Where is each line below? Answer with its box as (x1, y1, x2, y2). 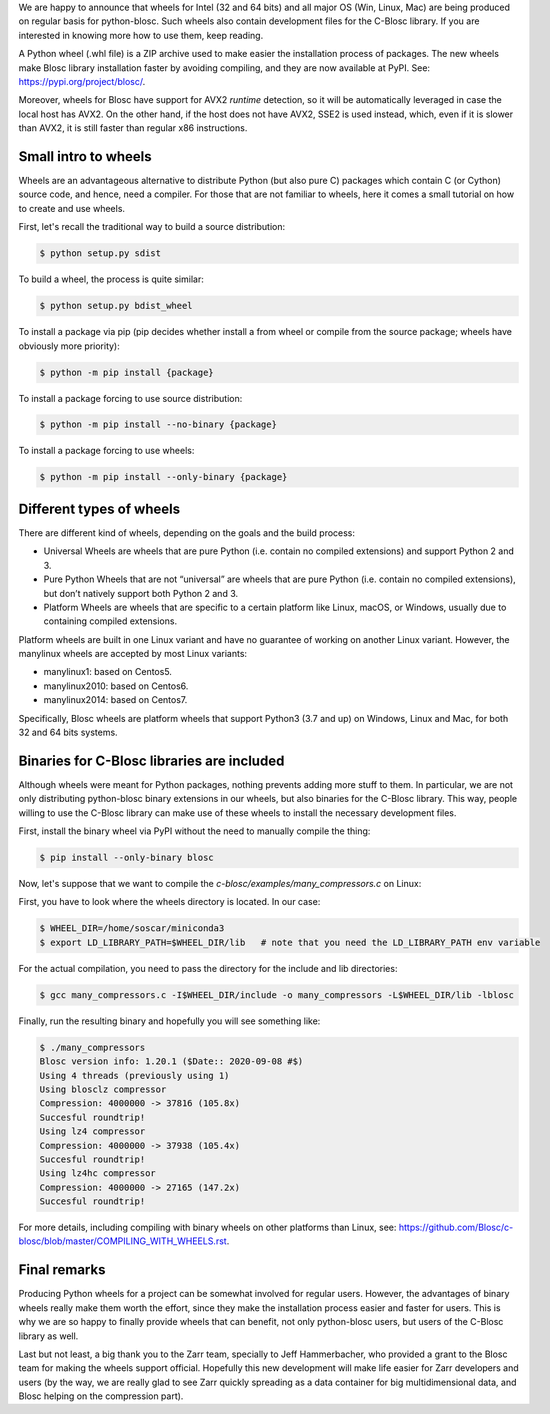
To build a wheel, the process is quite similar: (18, 273, 204, 285)
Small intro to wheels (18, 148, 152, 165)
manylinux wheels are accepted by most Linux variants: (18, 648, 248, 660)
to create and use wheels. (18, 202, 125, 214)
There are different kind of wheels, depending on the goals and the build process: (18, 526, 355, 539)
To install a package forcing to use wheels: (18, 445, 195, 457)
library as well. (18, 1330, 79, 1342)
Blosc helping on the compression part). (18, 1390, 184, 1402)
